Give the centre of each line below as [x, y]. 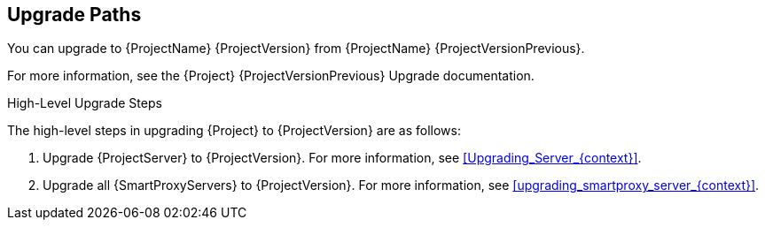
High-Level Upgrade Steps [85, 103]
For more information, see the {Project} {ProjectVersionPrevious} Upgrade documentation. [271, 76]
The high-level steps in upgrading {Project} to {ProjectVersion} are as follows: [234, 131]
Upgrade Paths [74, 15]
